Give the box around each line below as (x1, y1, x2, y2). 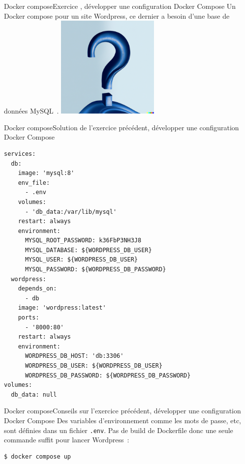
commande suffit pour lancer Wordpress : (4, 435, 129, 445)
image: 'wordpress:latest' (18, 304, 106, 312)
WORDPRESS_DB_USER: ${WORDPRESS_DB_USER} (25, 362, 163, 369)
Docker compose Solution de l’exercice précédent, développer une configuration (4, 122, 239, 132)
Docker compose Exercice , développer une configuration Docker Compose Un (4, 1, 236, 11)
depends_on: (18, 285, 57, 292)
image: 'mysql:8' (18, 170, 75, 177)
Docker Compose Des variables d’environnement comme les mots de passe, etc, (4, 415, 242, 425)
